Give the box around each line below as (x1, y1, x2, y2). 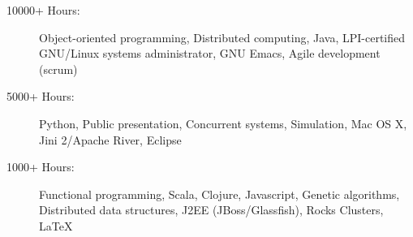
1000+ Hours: (6, 158, 75, 175)
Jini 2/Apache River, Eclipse (39, 131, 182, 148)
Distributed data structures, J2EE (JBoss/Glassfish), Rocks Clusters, (39, 201, 384, 218)
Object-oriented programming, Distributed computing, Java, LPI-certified (39, 28, 406, 45)
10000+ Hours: (6, 2, 80, 18)
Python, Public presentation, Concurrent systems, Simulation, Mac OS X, (39, 114, 407, 131)
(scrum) (39, 60, 78, 77)
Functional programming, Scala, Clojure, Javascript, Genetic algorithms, (39, 185, 400, 202)
